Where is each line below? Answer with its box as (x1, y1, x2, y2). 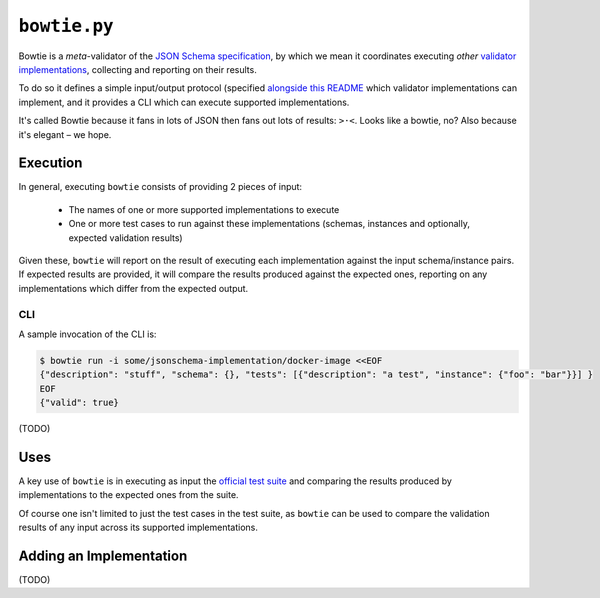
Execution (18, 155, 83, 172)
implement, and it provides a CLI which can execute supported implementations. (18, 96, 350, 108)
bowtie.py (18, 15, 114, 37)
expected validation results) (68, 231, 184, 244)
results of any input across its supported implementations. (18, 521, 259, 534)
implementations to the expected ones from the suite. (18, 489, 239, 501)
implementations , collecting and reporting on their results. (18, 63, 257, 75)
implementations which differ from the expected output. (18, 282, 249, 294)
